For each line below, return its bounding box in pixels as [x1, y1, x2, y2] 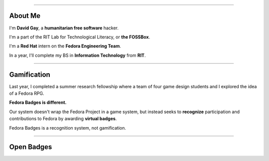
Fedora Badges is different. [9, 100, 67, 106]
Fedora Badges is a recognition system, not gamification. [9, 125, 127, 131]
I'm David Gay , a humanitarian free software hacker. [9, 25, 119, 31]
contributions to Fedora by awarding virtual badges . [9, 116, 117, 122]
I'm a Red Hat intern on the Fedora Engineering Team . [9, 43, 122, 49]
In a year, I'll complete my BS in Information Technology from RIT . [9, 52, 146, 58]
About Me [9, 11, 41, 20]
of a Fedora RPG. [9, 90, 44, 96]
